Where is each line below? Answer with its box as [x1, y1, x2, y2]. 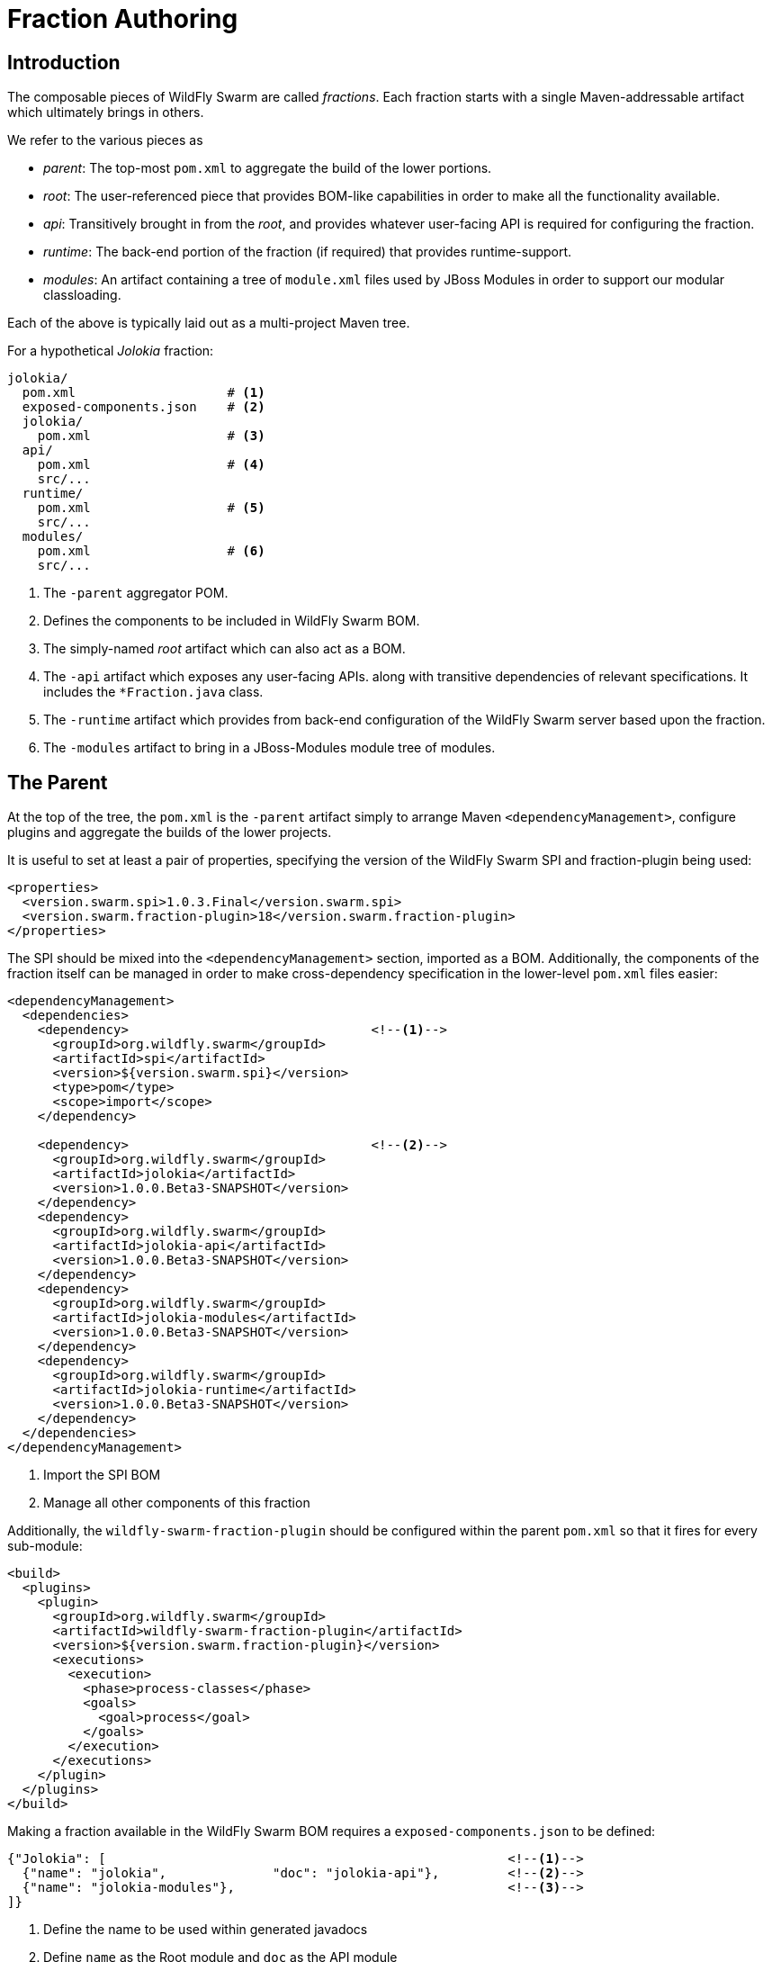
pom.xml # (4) [37, 457, 265, 472]
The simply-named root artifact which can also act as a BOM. [43, 641, 406, 657]
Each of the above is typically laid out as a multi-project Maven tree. [7, 315, 410, 331]
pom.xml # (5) [37, 500, 265, 516]
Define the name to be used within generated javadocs [43, 1921, 368, 1938]
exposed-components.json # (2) [22, 400, 265, 415]
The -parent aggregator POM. [43, 585, 229, 601]
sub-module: [7, 1538, 83, 1554]
